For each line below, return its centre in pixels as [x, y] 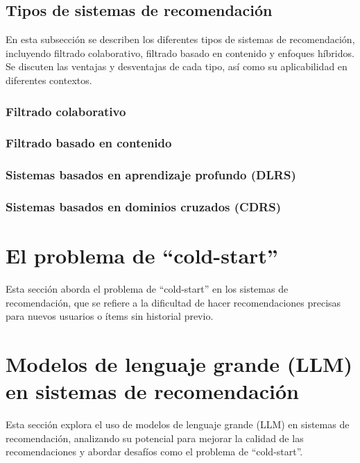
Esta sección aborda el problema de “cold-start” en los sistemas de [147, 289]
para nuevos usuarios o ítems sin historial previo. [110, 316]
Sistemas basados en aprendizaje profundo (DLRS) [151, 175]
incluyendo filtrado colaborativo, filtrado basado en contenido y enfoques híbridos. [180, 52]
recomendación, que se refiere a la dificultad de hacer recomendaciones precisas [173, 302]
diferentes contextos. [49, 80]
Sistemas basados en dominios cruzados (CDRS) [143, 207]
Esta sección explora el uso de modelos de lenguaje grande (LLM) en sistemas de [178, 424]
